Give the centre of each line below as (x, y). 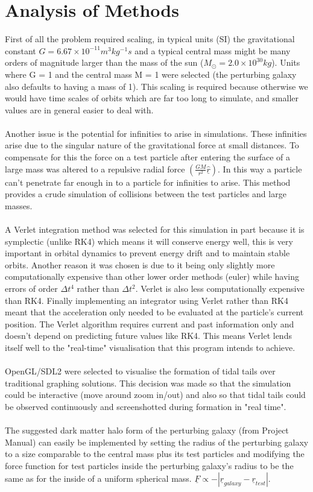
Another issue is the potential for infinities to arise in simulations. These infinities (156, 133)
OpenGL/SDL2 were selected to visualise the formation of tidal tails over (140, 371)
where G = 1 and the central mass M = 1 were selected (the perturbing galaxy (151, 74)
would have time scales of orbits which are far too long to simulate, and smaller (152, 98)
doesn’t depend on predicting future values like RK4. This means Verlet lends (148, 336)
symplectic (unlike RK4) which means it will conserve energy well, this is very (149, 241)
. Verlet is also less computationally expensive (220, 288)
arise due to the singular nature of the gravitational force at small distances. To (152, 145)
